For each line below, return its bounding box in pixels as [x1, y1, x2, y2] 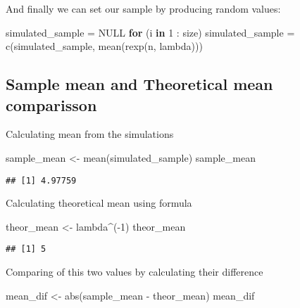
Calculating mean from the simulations [6, 127, 174, 141]
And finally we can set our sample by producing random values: [6, 1, 281, 15]
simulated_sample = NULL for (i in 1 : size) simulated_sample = [6, 25, 295, 39]
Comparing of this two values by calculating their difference [6, 264, 263, 279]
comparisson [6, 94, 97, 115]
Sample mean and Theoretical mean [6, 73, 273, 95]
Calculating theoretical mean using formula [6, 195, 192, 210]
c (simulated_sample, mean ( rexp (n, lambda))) [6, 39, 203, 53]
